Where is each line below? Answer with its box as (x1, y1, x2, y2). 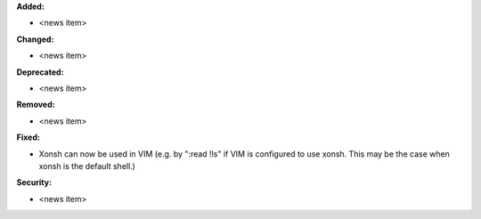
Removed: (16, 99, 55, 110)
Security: (16, 177, 53, 188)
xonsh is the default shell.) (38, 160, 135, 171)
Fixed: (16, 132, 40, 142)
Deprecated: (16, 67, 64, 77)
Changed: (16, 34, 54, 45)
